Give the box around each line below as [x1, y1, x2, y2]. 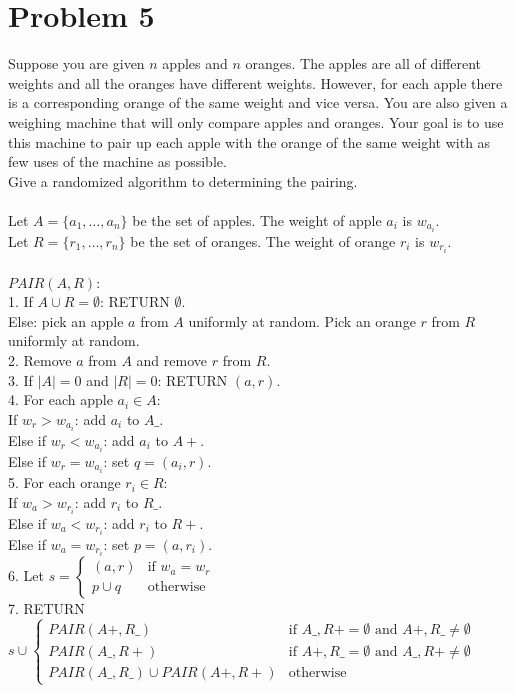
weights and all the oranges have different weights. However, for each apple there [8, 72, 503, 93]
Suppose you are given [8, 53, 145, 74]
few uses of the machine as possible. [8, 151, 227, 172]
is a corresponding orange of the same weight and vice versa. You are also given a [8, 92, 508, 113]
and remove [136, 350, 207, 371]
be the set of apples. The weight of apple [132, 209, 382, 230]
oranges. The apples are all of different [245, 53, 482, 74]
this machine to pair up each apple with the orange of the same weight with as [8, 131, 491, 152]
